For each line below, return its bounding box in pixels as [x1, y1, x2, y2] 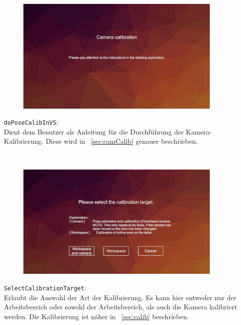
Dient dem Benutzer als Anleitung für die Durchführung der [4, 126, 184, 136]
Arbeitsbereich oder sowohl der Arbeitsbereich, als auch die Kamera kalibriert [4, 302, 237, 312]
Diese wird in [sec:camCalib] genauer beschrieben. [45, 136, 198, 146]
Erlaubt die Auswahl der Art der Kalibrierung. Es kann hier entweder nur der [4, 292, 237, 302]
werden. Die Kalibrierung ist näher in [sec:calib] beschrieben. [4, 311, 189, 321]
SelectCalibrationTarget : [4, 282, 86, 292]
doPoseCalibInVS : [4, 117, 59, 127]
